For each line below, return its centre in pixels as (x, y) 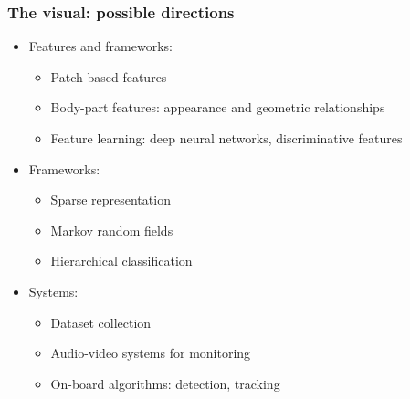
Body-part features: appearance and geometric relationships (218, 107)
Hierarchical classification (121, 261)
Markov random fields (112, 230)
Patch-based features (109, 76)
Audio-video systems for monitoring (151, 353)
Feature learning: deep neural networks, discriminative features (226, 138)
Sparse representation (110, 199)
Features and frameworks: (100, 46)
